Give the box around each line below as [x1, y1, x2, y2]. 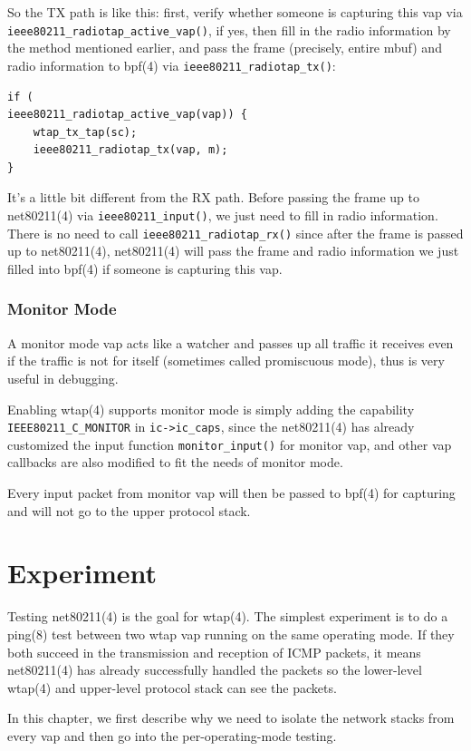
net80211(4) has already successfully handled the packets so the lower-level [7, 660, 422, 679]
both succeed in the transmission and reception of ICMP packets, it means [7, 642, 421, 661]
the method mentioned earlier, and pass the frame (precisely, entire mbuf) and [7, 38, 442, 57]
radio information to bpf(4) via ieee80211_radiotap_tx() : [7, 55, 336, 74]
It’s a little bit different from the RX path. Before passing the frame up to [7, 188, 419, 207]
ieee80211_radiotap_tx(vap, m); [33, 143, 228, 157]
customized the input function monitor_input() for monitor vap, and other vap [7, 434, 452, 454]
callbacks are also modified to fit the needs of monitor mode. [7, 453, 343, 472]
